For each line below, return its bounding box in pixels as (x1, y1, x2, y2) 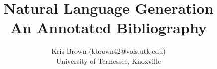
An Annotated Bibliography (10, 17, 207, 37)
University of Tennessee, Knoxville (56, 55, 161, 66)
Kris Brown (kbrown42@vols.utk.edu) (51, 46, 166, 56)
